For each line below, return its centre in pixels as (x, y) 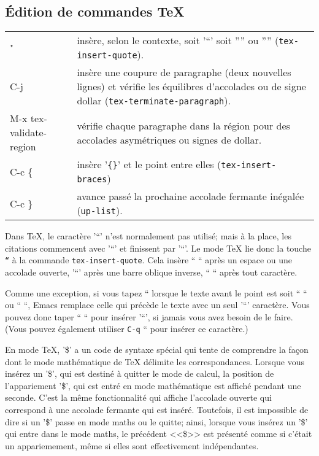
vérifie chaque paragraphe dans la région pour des (183, 125)
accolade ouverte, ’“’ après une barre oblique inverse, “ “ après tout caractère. (151, 272)
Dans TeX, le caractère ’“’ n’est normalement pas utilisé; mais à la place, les (148, 236)
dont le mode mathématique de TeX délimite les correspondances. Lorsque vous (155, 361)
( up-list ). (100, 211)
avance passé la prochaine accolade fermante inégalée (190, 196)
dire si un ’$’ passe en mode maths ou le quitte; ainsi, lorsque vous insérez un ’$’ (156, 421)
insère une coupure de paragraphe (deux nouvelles (184, 72)
